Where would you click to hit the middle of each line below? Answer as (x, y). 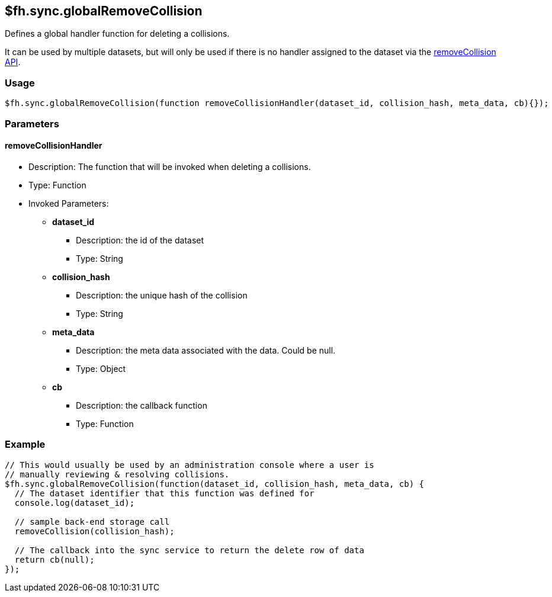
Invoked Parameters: (69, 203)
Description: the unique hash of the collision (162, 295)
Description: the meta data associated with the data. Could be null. (206, 350)
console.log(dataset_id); (75, 503)
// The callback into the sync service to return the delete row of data (189, 550)
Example (25, 444)
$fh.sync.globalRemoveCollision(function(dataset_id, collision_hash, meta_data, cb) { (215, 484)
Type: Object (101, 368)
